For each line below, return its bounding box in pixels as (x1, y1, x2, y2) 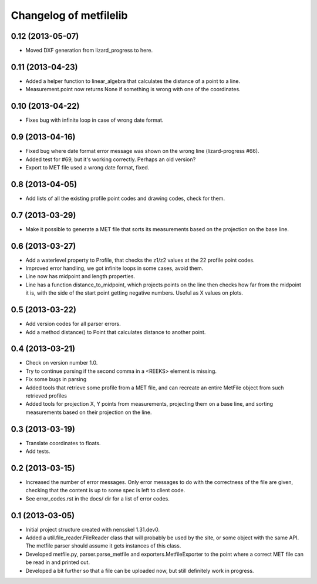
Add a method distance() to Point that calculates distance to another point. (25, 328, 206, 335)
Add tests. (25, 448, 50, 455)
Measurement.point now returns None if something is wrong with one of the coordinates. (25, 86, 241, 93)
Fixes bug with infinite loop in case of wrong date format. (25, 116, 164, 124)
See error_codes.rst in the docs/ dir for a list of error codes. (25, 495, 170, 502)
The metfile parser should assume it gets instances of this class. (25, 542, 181, 549)
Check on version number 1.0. (25, 359, 98, 366)
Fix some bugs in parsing (25, 376, 87, 383)
